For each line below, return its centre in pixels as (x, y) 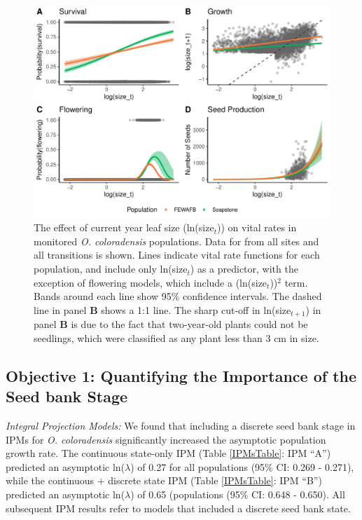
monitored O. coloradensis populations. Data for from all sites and (176, 241)
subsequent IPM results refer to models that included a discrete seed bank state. (178, 508)
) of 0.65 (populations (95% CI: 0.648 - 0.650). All (238, 494)
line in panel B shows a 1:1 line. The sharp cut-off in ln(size (162, 309)
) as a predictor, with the (244, 269)
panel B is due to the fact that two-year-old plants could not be (171, 324)
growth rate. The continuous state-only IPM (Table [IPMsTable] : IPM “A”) (168, 453)
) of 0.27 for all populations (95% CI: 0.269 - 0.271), (242, 466)
